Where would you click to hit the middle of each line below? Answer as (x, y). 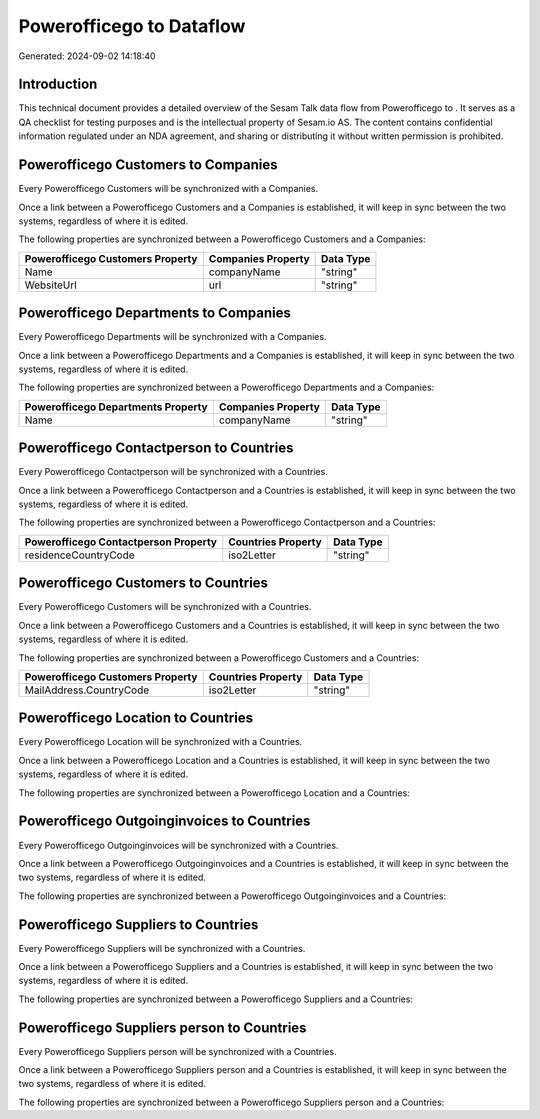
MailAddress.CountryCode (87, 690)
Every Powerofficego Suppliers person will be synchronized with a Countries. (177, 1051)
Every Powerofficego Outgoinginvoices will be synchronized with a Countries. (178, 845)
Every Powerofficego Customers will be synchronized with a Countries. (165, 607)
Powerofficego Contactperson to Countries (156, 448)
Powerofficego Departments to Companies (155, 313)
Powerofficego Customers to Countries (143, 583)
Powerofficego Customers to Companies (148, 165)
